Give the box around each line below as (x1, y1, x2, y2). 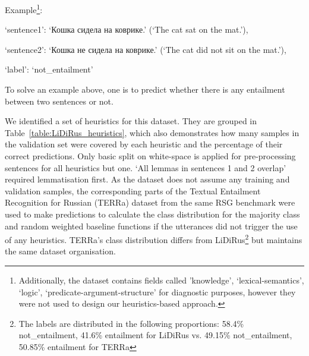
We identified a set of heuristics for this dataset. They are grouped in (5, 115, 257, 127)
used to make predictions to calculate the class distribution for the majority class (5, 207, 300, 220)
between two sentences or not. (5, 94, 113, 107)
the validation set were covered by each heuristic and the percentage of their (5, 138, 283, 150)
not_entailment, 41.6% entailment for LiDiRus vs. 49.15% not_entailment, (18, 329, 292, 341)
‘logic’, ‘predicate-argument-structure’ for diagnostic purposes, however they (18, 285, 296, 298)
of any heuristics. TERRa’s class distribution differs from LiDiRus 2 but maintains (5, 232, 302, 245)
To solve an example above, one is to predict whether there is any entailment (5, 83, 285, 96)
